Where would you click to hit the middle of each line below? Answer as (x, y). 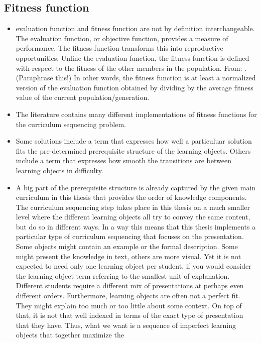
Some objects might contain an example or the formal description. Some (127, 246)
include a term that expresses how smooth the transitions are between (123, 160)
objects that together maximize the (70, 335)
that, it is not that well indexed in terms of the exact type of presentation (129, 315)
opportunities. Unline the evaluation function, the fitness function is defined (133, 58)
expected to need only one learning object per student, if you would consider (134, 266)
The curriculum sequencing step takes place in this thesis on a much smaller (133, 207)
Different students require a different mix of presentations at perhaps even (130, 285)
